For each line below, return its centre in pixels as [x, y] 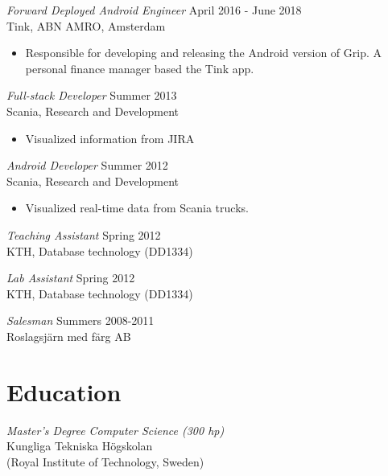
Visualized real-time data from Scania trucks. [137, 208]
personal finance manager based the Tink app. [140, 68]
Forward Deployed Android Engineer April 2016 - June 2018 [154, 10]
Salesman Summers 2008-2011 [80, 320]
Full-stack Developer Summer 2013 [92, 95]
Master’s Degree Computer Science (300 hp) [116, 430]
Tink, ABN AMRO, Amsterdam [86, 25]
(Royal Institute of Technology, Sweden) [105, 461]
